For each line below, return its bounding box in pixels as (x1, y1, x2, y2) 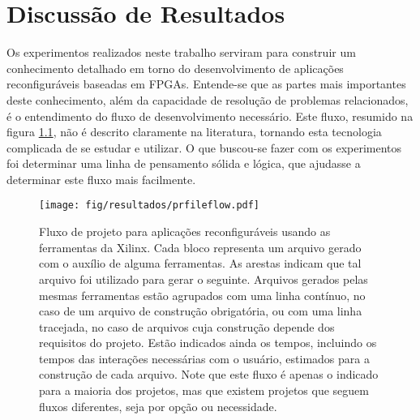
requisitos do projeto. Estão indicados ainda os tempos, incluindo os (39, 334, 377, 351)
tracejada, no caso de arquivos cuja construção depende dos (39, 318, 335, 335)
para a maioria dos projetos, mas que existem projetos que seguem (39, 382, 369, 399)
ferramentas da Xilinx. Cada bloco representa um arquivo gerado (39, 238, 362, 255)
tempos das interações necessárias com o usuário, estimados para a (39, 349, 370, 366)
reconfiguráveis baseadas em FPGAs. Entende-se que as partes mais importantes (6, 75, 406, 92)
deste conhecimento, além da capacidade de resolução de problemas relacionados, (6, 91, 409, 108)
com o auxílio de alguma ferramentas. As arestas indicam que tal (39, 255, 362, 272)
